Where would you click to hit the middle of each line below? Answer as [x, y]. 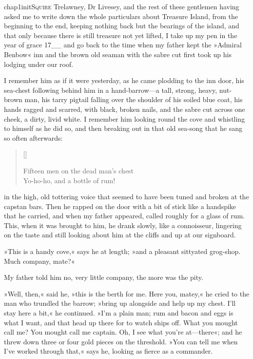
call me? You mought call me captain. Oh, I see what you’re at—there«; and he [123, 332]
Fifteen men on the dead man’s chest [78, 170]
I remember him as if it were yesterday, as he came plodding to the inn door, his [124, 80]
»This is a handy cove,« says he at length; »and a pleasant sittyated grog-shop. [122, 251]
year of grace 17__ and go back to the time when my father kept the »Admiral [123, 45]
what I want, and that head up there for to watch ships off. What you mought [121, 322]
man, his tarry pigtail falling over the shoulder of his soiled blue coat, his [134, 99]
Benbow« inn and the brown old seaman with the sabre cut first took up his [118, 54]
